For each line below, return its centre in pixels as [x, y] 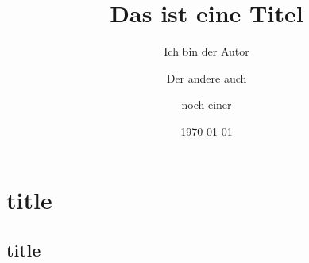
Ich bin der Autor [207, 51]
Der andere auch [207, 77]
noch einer [207, 104]
